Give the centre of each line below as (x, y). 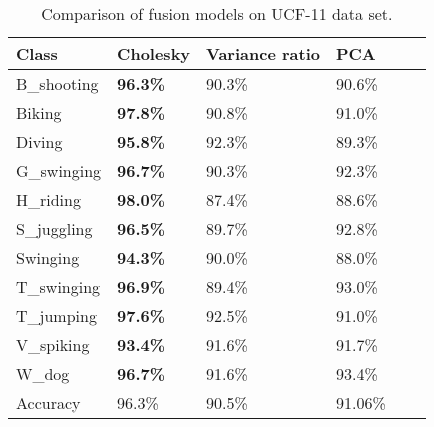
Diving (39, 141)
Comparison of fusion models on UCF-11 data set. (217, 13)
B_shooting (57, 83)
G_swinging (59, 170)
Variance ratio (263, 53)
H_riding (48, 199)
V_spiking (53, 344)
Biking (39, 112)
